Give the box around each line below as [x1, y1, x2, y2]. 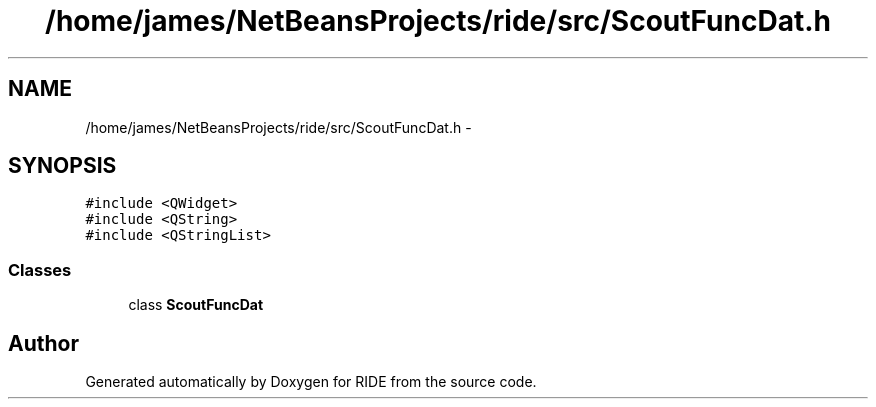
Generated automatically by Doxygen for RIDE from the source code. [85, 373, 537, 391]
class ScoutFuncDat [128, 296, 264, 314]
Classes [8, 259, 72, 280]
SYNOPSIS [8, 153, 117, 179]
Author [8, 330, 79, 356]
